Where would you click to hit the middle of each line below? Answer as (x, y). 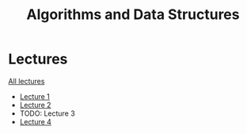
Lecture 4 (35, 121)
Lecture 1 (34, 96)
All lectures (27, 81)
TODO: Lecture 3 (47, 113)
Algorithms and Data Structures (133, 15)
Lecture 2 (35, 105)
